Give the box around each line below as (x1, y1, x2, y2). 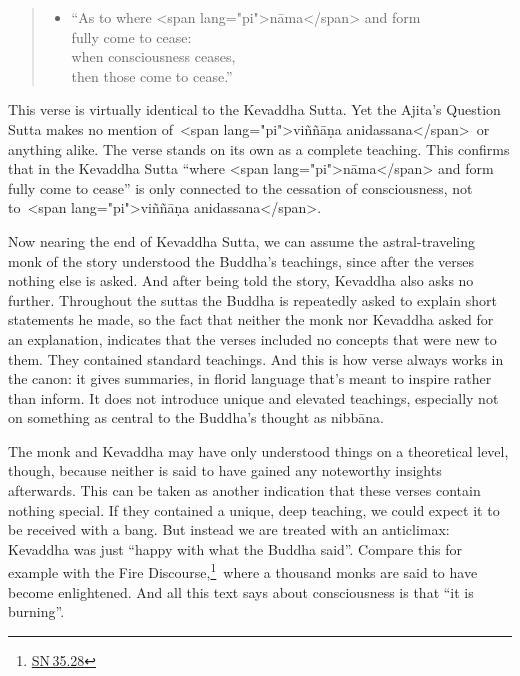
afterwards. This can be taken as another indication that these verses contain (8, 480, 481, 501)
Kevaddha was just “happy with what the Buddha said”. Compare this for (8, 538, 463, 559)
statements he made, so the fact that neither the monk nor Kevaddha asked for (8, 309, 494, 330)
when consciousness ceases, (71, 46, 236, 67)
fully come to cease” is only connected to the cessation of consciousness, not (8, 177, 473, 198)
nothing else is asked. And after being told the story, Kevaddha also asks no (8, 270, 474, 291)
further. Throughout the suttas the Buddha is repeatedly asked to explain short (8, 289, 497, 310)
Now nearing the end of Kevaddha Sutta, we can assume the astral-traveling (8, 230, 475, 251)
